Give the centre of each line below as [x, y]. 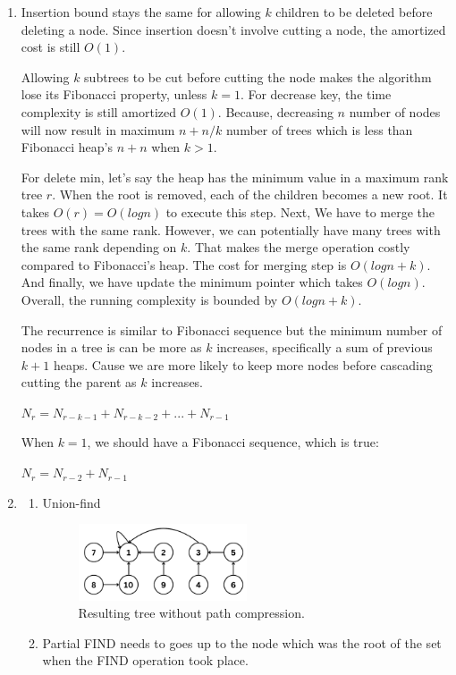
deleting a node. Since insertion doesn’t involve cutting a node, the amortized [233, 29]
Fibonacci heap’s [67, 147]
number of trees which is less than [319, 129]
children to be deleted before [354, 12]
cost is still [51, 47]
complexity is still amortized [99, 111]
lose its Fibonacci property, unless [114, 94]
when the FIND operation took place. [145, 660]
